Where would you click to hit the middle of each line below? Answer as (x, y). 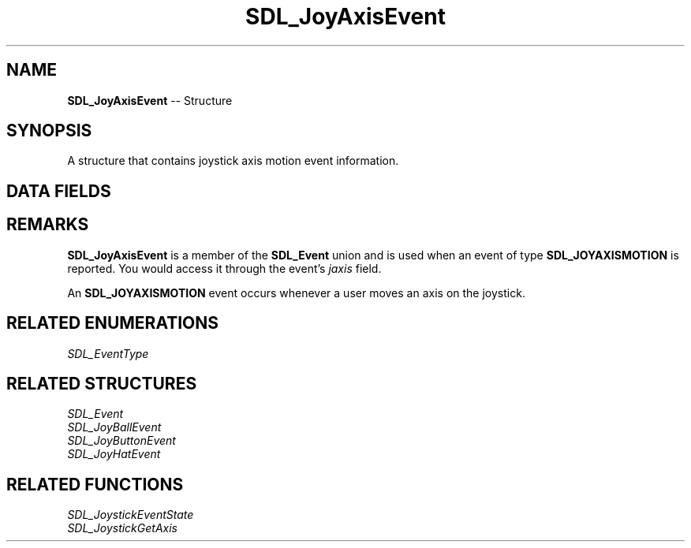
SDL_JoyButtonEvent (121, 441)
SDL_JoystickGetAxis (122, 528)
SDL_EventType (108, 353)
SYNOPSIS (49, 131)
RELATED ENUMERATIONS (113, 323)
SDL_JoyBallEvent (114, 427)
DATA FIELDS (59, 191)
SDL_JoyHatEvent (114, 454)
